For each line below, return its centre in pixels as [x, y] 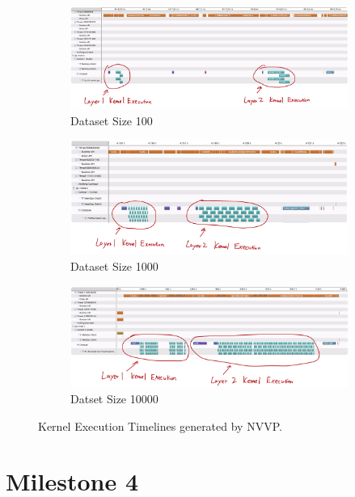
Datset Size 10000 [114, 398]
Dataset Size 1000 [114, 265]
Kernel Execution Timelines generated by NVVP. [160, 425]
